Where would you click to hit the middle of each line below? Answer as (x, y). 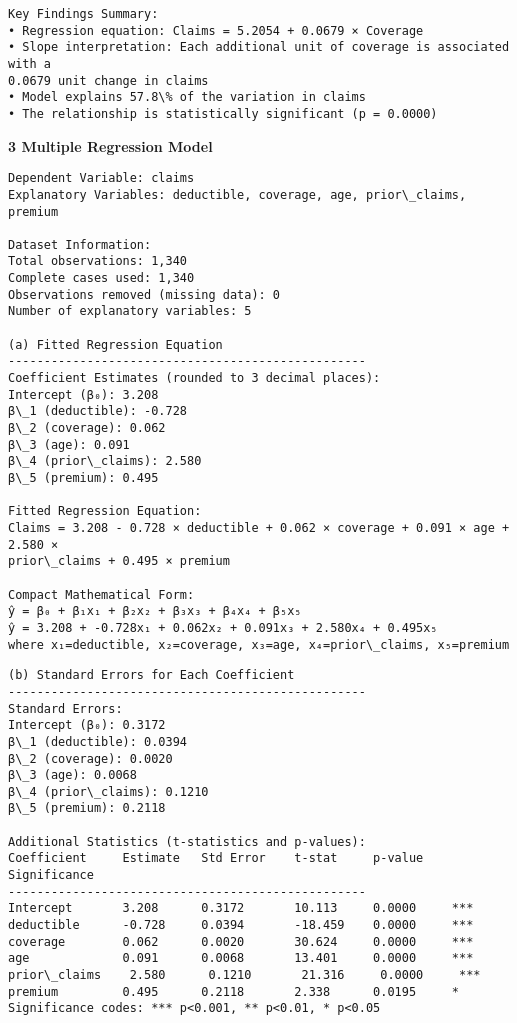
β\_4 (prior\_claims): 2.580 (105, 461)
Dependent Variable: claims (101, 178)
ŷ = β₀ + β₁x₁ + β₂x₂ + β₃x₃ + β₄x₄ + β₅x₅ (155, 611)
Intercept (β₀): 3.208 (83, 394)
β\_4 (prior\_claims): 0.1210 (108, 791)
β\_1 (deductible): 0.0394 (97, 741)
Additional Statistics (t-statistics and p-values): (187, 841)
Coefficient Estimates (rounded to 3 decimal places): (194, 378)
